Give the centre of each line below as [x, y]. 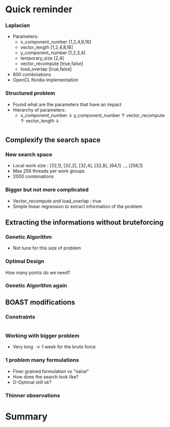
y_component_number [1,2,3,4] [53, 53]
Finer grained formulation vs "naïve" [51, 371]
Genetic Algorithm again [36, 286]
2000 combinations [33, 176]
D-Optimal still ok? [32, 382]
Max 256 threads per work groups [49, 171]
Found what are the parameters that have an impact [67, 104]
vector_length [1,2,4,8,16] [46, 48]
